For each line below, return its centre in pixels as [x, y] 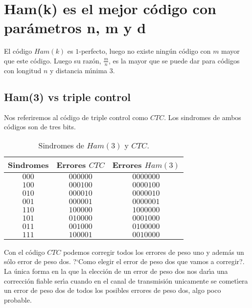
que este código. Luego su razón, [53, 60]
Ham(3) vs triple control [67, 96]
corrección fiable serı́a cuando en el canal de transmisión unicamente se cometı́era [126, 280]
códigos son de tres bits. [40, 127]
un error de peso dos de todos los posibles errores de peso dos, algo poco [113, 290]
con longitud [23, 70]
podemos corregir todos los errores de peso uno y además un [154, 252]
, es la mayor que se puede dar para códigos [174, 60]
